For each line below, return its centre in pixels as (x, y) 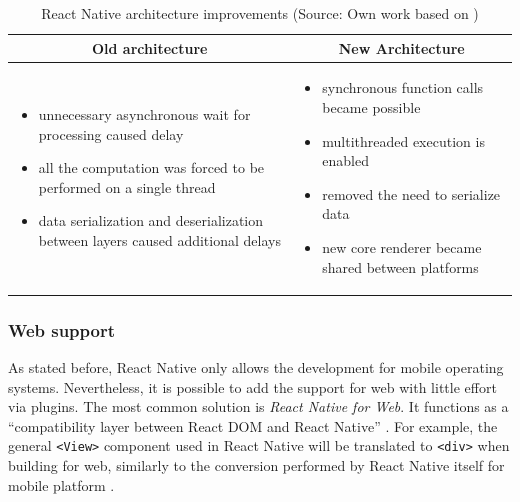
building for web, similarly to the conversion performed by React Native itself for (256, 464)
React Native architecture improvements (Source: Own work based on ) (260, 13)
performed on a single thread (127, 186)
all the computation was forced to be (151, 167)
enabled (345, 160)
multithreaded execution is (403, 140)
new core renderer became (402, 247)
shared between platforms (400, 266)
